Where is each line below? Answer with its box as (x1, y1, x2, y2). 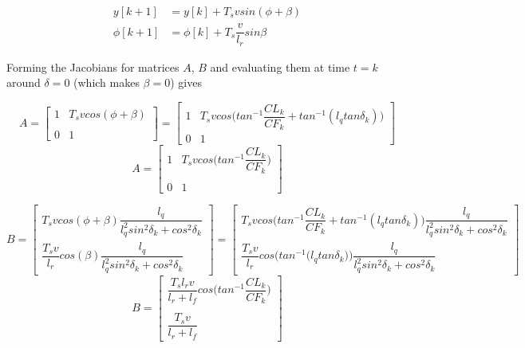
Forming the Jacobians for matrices (6, 58, 180, 75)
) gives (170, 74, 202, 91)
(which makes (73, 74, 140, 91)
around (6, 74, 41, 91)
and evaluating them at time (210, 58, 350, 75)
